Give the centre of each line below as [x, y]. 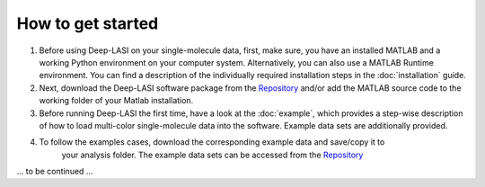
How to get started [88, 23]
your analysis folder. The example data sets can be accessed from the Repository [212, 155]
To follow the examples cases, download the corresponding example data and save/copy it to [212, 142]
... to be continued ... [55, 172]
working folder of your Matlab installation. [116, 101]
